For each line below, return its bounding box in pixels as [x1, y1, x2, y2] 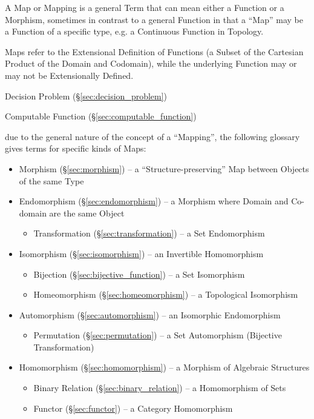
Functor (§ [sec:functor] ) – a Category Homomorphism [33, 401, 233, 414]
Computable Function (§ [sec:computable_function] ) [5, 110, 197, 122]
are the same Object [49, 206, 125, 219]
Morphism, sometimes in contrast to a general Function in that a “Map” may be [5, 13, 303, 25]
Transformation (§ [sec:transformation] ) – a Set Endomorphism [33, 227, 265, 240]
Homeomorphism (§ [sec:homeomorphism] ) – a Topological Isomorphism [33, 288, 298, 301]
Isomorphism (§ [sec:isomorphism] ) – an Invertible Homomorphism [19, 247, 264, 260]
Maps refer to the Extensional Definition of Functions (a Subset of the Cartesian [5, 45, 304, 58]
